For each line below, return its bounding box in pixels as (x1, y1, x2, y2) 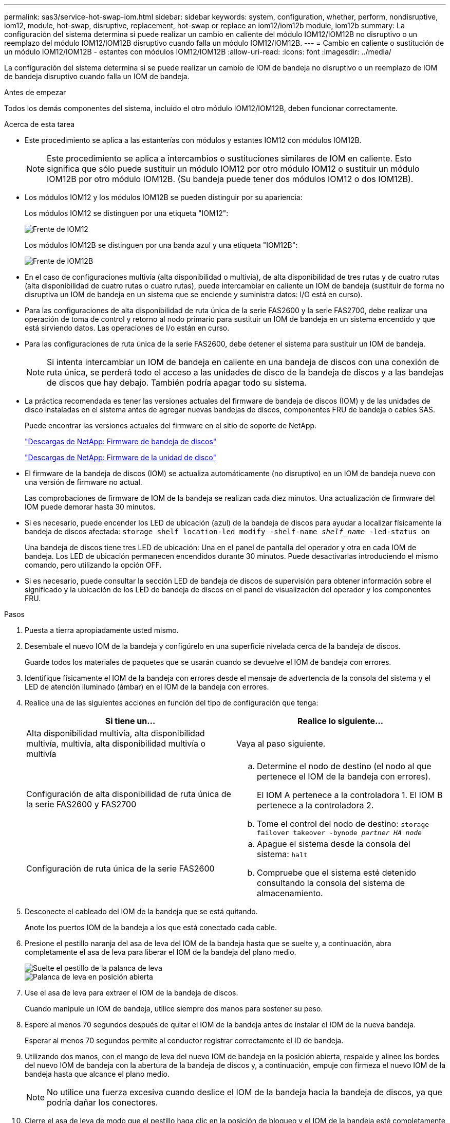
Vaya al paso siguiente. (236, 738, 326, 749)
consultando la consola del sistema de (257, 878, 405, 888)
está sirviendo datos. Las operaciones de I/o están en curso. (25, 323, 230, 332)
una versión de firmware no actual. (25, 478, 142, 486)
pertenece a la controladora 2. (257, 800, 374, 810)
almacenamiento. (257, 888, 323, 898)
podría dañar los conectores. (47, 1097, 158, 1108)
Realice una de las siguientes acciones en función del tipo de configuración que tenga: (25, 698, 318, 707)
